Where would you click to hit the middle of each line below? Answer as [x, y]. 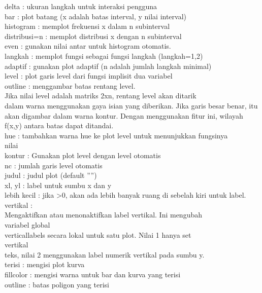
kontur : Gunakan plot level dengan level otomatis [83, 155]
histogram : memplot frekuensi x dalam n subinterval [87, 26]
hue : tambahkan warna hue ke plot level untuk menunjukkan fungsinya [116, 135]
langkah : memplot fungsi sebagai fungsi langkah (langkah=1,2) [104, 56]
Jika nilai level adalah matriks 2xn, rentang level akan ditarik [101, 96]
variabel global [27, 225]
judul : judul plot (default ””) [51, 175]
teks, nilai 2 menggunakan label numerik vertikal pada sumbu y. [105, 254]
